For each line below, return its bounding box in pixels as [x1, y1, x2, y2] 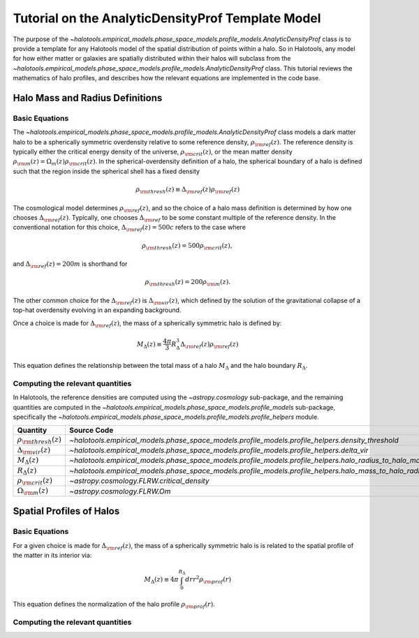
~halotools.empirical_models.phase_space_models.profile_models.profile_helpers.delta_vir [69, 445, 369, 455]
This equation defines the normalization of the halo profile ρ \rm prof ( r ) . [13, 600, 216, 610]
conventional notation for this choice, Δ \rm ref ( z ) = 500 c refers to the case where [13, 223, 246, 233]
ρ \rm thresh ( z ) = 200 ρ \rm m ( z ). [145, 278, 230, 288]
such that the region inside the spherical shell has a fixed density [13, 167, 200, 175]
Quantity [17, 426, 47, 436]
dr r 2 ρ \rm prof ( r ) [185, 574, 232, 586]
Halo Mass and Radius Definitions [13, 91, 163, 104]
